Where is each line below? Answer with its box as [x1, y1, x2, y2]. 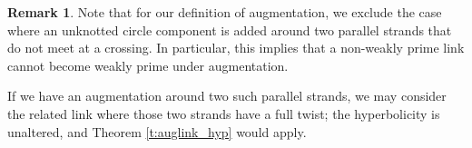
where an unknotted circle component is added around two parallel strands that [7, 20, 452, 39]
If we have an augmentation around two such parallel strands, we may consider [7, 86, 447, 105]
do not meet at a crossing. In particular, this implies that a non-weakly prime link [7, 38, 465, 57]
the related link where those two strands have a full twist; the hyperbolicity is [7, 104, 440, 123]
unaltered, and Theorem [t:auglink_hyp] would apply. [7, 122, 307, 141]
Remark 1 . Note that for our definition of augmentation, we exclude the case [7, 3, 442, 21]
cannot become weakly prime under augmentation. [7, 55, 289, 74]
